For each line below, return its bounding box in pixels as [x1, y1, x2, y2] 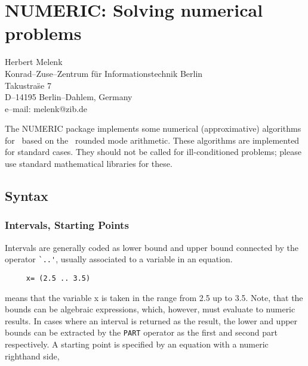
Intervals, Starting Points [5, 218, 129, 232]
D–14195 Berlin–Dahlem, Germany [5, 91, 133, 103]
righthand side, [5, 349, 60, 362]
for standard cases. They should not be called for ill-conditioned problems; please [5, 145, 301, 158]
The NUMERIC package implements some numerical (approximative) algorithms [5, 122, 301, 135]
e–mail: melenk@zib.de [5, 102, 88, 114]
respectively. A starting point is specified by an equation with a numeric [5, 338, 269, 350]
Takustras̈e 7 [5, 79, 51, 91]
